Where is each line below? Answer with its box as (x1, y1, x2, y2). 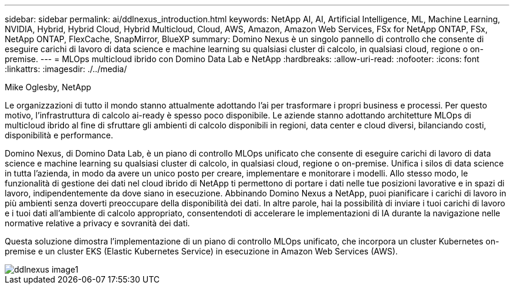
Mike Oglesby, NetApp (5, 82, 92, 92)
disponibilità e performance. (5, 130, 113, 140)
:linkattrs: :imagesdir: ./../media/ (5, 64, 127, 74)
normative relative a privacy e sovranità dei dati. (5, 218, 190, 228)
